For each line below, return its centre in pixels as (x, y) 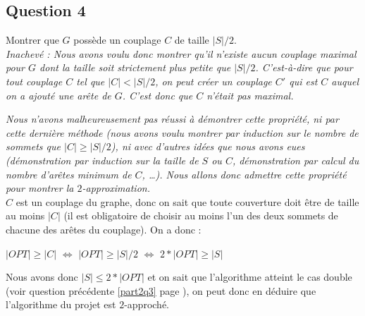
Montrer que (32, 40)
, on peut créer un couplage (214, 81)
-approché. (147, 304)
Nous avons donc (42, 277)
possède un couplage (117, 40)
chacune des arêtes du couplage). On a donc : (104, 229)
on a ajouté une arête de (58, 95)
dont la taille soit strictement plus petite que (135, 67)
